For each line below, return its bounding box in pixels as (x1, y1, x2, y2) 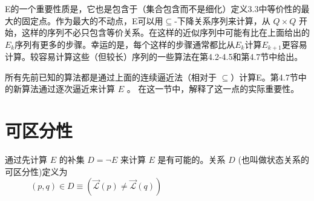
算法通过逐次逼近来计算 (21, 82, 115, 95)
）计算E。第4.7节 (231, 70, 298, 83)
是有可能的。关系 (157, 153, 226, 166)
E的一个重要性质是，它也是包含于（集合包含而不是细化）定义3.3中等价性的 (5, 2, 301, 15)
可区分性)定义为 (5, 165, 68, 177)
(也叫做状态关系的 (238, 153, 309, 166)
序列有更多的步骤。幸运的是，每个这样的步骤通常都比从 (15, 38, 235, 50)
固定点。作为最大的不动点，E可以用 (21, 14, 163, 27)
